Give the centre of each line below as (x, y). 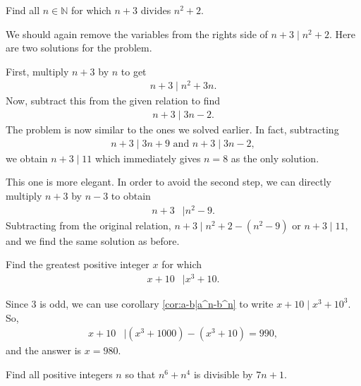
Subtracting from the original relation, (88, 225)
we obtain (27, 158)
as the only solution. (275, 158)
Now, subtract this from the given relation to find (113, 101)
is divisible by (223, 374)
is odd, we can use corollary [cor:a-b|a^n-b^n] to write (157, 303)
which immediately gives (148, 158)
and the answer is (44, 350)
